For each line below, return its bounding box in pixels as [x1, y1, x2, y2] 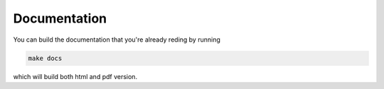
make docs [28, 54, 63, 62]
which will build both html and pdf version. [13, 72, 138, 81]
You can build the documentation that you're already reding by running [13, 35, 220, 44]
